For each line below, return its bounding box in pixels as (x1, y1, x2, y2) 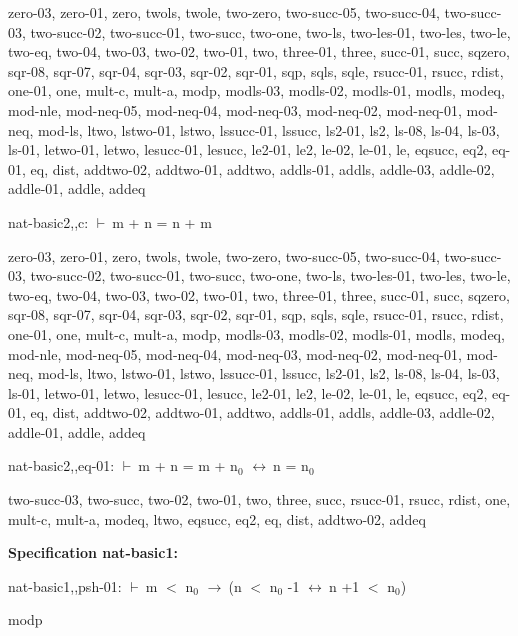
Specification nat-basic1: (8, 542, 179, 563)
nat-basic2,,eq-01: (8, 455, 115, 476)
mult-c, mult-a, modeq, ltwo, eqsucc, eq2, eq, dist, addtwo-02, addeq (8, 508, 426, 529)
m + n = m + (138, 455, 226, 476)
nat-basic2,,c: (8, 211, 89, 232)
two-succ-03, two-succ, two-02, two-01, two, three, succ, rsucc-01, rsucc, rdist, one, (8, 489, 511, 510)
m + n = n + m (112, 211, 212, 232)
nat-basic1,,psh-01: (8, 575, 122, 596)
